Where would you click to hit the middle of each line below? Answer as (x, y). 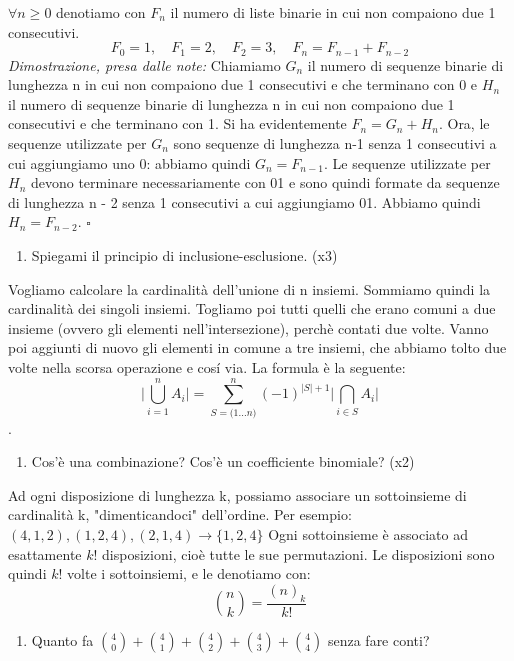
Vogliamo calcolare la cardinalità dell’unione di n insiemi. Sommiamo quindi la (249, 288)
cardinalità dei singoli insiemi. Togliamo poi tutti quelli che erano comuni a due (252, 308)
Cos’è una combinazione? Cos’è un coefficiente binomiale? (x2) (223, 461)
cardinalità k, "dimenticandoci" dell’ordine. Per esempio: (180, 514)
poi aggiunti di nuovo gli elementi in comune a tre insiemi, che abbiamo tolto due (257, 347)
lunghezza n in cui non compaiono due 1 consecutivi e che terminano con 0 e (243, 84)
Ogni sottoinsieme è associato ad (368, 534)
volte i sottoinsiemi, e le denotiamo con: (189, 573)
